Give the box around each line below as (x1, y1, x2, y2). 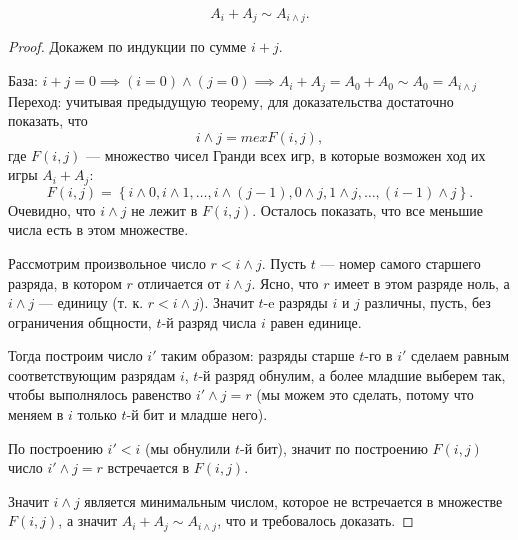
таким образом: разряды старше (161, 345, 355, 366)
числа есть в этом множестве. (8, 219, 189, 240)
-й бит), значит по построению (240, 437, 428, 458)
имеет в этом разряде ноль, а (334, 272, 510, 293)
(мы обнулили (144, 437, 231, 458)
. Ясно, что (251, 272, 319, 293)
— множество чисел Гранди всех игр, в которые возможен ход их (86, 144, 486, 165)
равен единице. (270, 311, 362, 332)
